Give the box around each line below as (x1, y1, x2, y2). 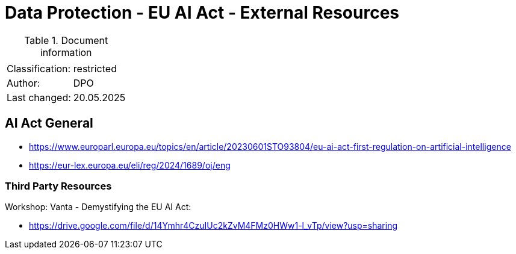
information (40, 46, 92, 58)
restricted (73, 62, 117, 75)
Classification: (7, 62, 71, 75)
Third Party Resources (5, 179, 112, 192)
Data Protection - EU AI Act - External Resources (5, 2, 399, 23)
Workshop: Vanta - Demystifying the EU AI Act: (5, 202, 191, 212)
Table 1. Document (24, 34, 108, 46)
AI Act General (5, 116, 93, 131)
